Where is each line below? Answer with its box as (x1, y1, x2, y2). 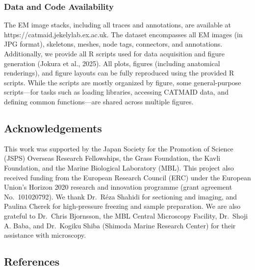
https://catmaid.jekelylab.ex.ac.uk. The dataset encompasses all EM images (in (4, 29, 243, 39)
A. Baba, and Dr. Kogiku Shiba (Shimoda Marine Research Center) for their (4, 220, 236, 230)
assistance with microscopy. (4, 230, 86, 240)
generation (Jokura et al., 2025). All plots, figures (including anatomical (4, 58, 220, 68)
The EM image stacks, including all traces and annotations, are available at (4, 20, 231, 30)
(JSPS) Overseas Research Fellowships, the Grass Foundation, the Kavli (4, 153, 221, 163)
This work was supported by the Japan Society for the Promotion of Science (4, 143, 233, 153)
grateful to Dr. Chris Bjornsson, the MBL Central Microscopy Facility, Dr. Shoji (4, 210, 248, 221)
